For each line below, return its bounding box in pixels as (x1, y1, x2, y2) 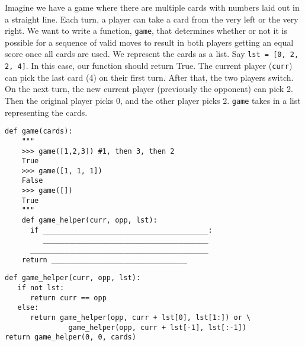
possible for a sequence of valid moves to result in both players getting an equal (5, 36, 294, 48)
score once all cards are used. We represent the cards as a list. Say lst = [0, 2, (5, 47, 299, 60)
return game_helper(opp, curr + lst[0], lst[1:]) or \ (30, 313, 251, 322)
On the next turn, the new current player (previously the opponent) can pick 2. (5, 82, 293, 95)
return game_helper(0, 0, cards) (5, 333, 136, 342)
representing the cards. (5, 106, 88, 118)
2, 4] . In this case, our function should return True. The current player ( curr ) (5, 59, 293, 72)
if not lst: (17, 284, 65, 293)
